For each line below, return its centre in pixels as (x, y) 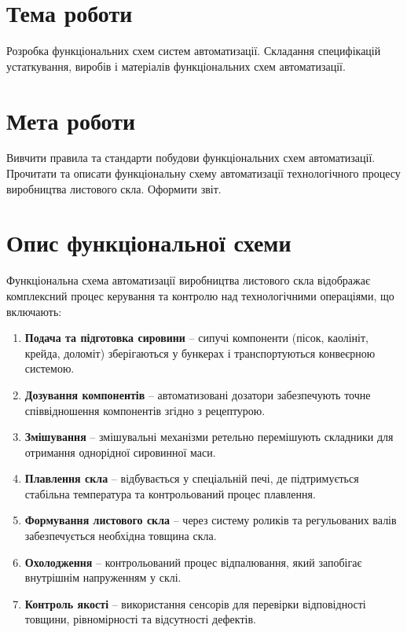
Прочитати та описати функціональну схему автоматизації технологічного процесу (203, 173)
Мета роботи (71, 120)
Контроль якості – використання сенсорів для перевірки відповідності (195, 603)
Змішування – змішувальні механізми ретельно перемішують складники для (209, 437)
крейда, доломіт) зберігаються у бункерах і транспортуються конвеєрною (200, 353)
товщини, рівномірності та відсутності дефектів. (140, 619)
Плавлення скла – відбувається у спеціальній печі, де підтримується (192, 478)
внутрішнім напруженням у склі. (103, 577)
